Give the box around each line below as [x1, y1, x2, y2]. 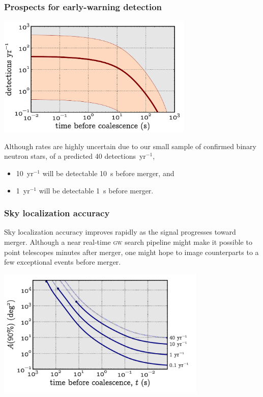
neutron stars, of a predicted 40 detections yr [4, 151, 146, 161]
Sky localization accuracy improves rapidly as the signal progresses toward [4, 226, 236, 237]
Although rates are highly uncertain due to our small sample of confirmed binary [4, 140, 256, 151]
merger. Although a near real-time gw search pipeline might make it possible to [4, 237, 252, 247]
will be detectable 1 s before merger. [39, 185, 154, 195]
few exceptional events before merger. [4, 257, 121, 267]
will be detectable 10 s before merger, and [42, 168, 174, 179]
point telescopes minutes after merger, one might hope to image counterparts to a [4, 246, 259, 257]
